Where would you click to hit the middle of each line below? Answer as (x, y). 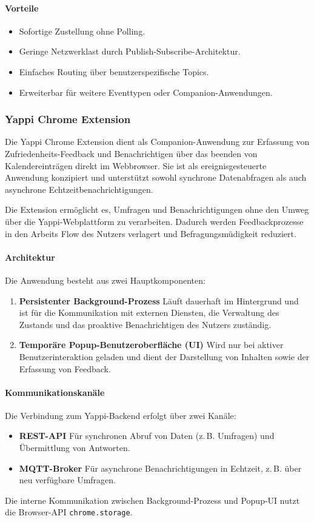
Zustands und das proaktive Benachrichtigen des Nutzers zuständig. (145, 324)
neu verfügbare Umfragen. (67, 480)
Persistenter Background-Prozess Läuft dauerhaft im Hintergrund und (159, 300)
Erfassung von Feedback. (65, 368)
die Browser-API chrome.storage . (69, 512)
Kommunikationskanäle (55, 392)
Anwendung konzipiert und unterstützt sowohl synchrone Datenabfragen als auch (156, 177)
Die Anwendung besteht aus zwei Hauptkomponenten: (105, 280)
